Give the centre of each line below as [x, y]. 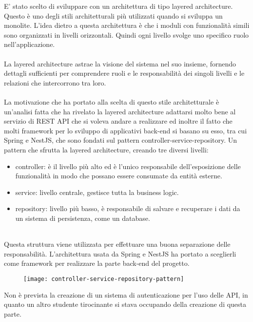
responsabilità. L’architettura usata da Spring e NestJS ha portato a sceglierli [120, 253]
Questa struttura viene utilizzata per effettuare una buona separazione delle [117, 244]
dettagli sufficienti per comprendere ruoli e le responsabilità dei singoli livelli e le [124, 73]
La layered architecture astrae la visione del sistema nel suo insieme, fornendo [120, 63]
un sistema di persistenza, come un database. [83, 218]
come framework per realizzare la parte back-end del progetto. [97, 263]
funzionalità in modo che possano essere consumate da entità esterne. [119, 176]
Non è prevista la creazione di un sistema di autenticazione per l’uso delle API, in [126, 294]
